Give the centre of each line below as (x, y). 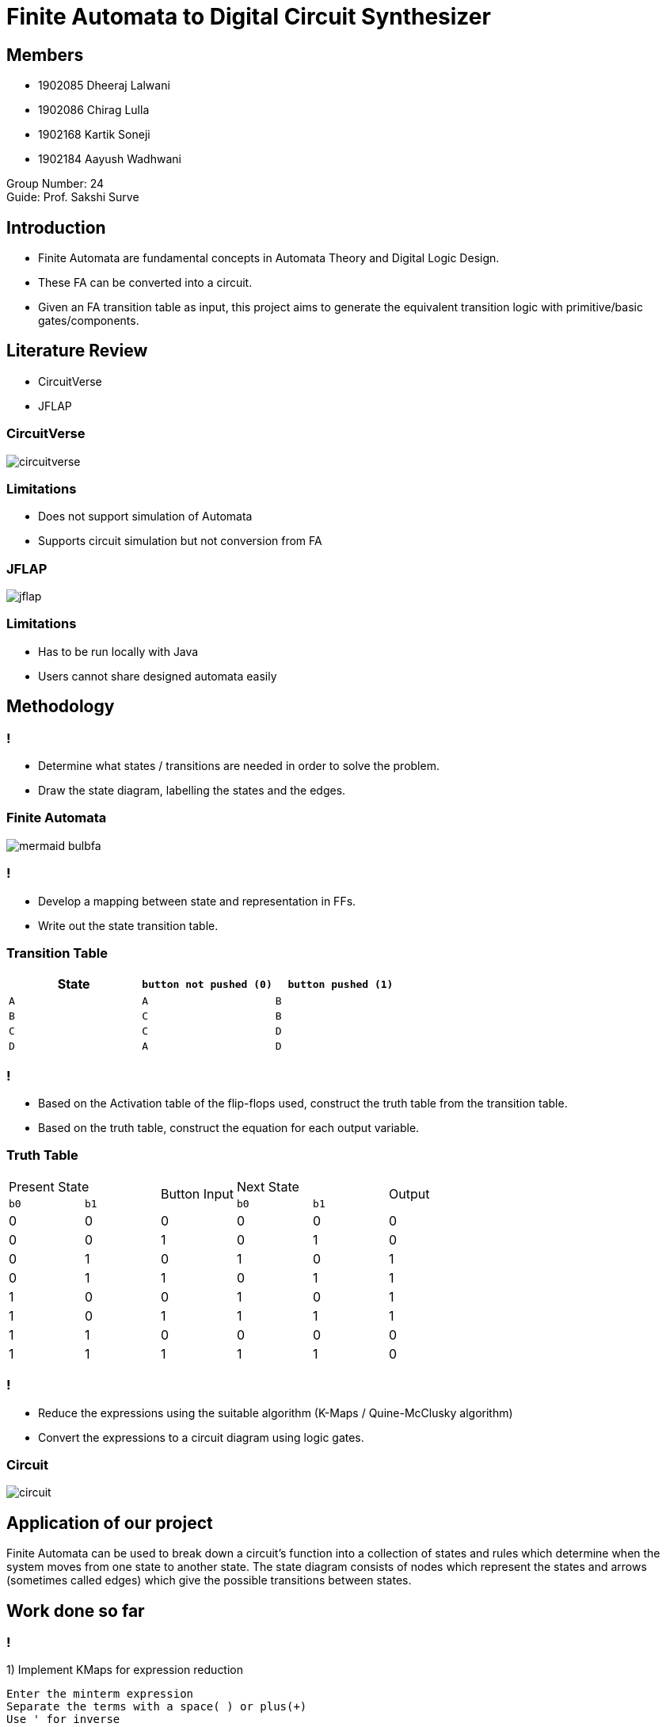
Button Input (198, 1194)
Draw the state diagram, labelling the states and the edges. (192, 791)
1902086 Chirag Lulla (94, 110)
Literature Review (77, 351)
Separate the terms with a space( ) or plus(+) (157, 1707)
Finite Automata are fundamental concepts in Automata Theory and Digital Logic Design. (269, 258)
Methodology (61, 707)
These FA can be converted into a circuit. (145, 283)
